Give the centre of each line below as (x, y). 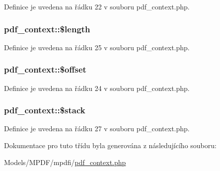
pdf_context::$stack (45, 110)
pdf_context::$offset (45, 69)
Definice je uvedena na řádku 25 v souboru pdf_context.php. (97, 47)
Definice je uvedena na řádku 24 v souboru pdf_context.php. (97, 88)
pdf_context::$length (47, 29)
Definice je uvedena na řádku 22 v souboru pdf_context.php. (97, 6)
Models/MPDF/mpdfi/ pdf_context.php (65, 162)
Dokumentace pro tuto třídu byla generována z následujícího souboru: (110, 145)
